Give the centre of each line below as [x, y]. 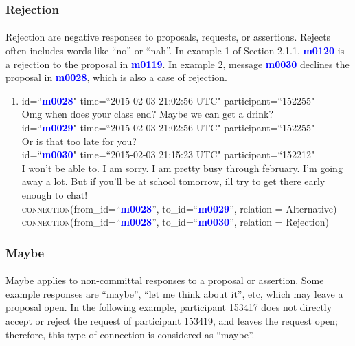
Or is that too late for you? [79, 141]
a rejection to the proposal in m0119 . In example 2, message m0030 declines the [177, 64]
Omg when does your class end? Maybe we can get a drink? [148, 114]
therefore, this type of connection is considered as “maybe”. [130, 334]
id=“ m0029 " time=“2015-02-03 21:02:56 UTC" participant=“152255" [168, 127]
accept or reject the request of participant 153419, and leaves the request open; [172, 320]
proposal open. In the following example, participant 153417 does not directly [169, 307]
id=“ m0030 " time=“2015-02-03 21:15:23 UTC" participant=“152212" [168, 154]
